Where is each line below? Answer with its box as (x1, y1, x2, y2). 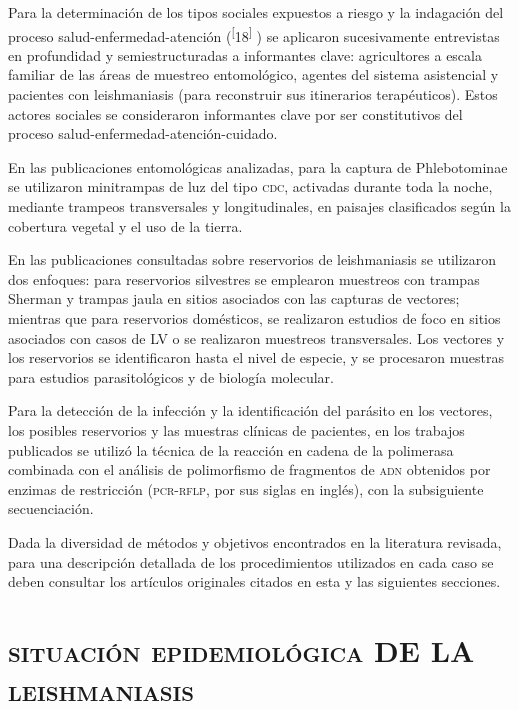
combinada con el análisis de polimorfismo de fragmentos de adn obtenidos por (8, 459, 491, 480)
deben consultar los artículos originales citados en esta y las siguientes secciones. (8, 571, 501, 592)
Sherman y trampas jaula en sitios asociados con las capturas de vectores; (8, 288, 460, 309)
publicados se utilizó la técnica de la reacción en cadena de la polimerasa (8, 439, 454, 460)
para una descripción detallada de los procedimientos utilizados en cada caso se (8, 551, 494, 572)
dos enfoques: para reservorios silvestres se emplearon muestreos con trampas (8, 268, 480, 289)
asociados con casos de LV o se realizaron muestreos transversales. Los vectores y (8, 327, 505, 348)
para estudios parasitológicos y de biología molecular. (8, 366, 334, 387)
